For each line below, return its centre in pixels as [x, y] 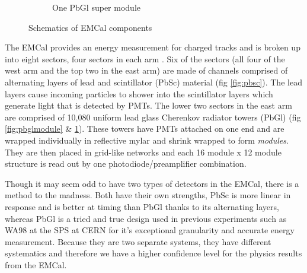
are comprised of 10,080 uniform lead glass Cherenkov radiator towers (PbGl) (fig [153, 117]
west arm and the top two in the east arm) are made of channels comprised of [146, 70]
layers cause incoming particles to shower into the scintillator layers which [139, 93]
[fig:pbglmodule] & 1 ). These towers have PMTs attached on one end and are [145, 128]
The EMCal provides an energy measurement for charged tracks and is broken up [153, 47]
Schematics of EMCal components [90, 27]
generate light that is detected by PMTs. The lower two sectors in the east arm [148, 105]
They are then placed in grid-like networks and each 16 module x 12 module [143, 152]
